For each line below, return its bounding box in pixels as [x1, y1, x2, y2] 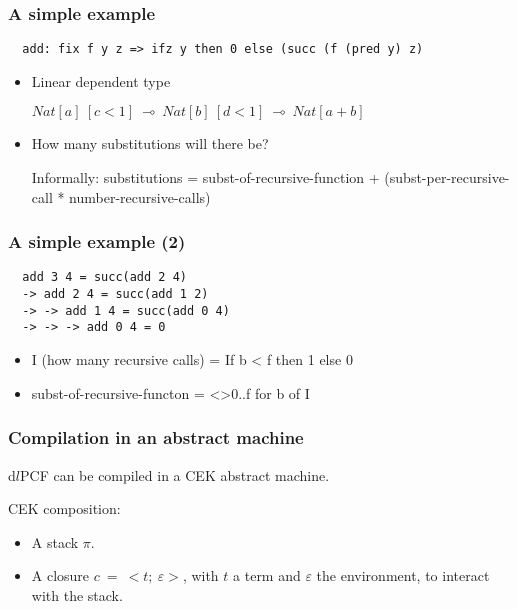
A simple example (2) [8, 229, 186, 254]
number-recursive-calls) [69, 186, 211, 207]
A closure [31, 565, 90, 586]
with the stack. [31, 584, 123, 605]
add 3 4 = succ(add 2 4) [22, 270, 187, 285]
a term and [233, 565, 301, 586]
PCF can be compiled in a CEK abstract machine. [19, 464, 330, 485]
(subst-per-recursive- [384, 167, 510, 188]
